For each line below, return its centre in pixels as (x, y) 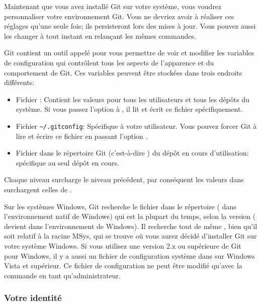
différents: (19, 82)
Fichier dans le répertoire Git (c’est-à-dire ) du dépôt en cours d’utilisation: (132, 153)
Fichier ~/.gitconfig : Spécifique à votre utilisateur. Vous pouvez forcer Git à (136, 126)
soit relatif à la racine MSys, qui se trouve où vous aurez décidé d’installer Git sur (130, 236)
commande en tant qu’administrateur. (62, 275)
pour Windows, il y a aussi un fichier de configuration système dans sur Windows (129, 255)
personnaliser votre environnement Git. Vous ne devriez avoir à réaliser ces (119, 16)
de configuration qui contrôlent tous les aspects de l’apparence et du (109, 62)
